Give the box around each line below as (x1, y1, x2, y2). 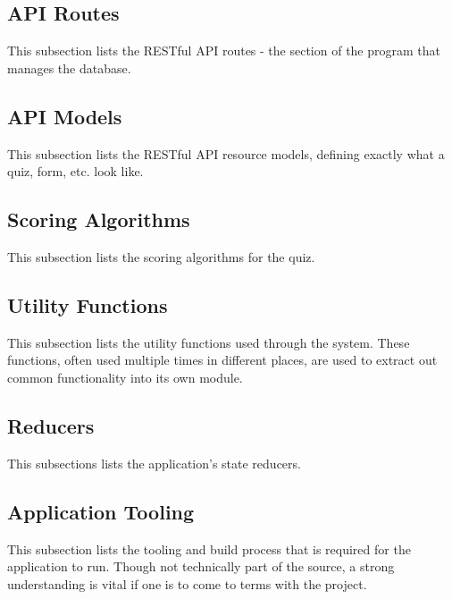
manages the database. (7, 58, 131, 77)
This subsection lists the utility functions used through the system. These (7, 333, 410, 351)
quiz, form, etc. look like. (7, 162, 144, 181)
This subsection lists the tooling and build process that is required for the (7, 539, 411, 558)
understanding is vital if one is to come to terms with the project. (7, 574, 367, 593)
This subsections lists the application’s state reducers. (7, 453, 301, 472)
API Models (7, 102, 122, 130)
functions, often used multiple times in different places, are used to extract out (7, 350, 438, 369)
